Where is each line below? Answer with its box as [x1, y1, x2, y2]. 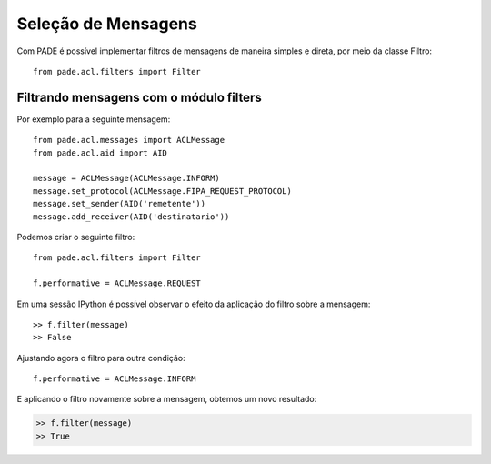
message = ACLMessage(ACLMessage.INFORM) [33, 173, 220, 184]
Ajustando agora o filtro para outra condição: [16, 352, 185, 363]
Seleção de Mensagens [16, 14, 197, 34]
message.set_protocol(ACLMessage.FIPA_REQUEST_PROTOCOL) [33, 186, 293, 196]
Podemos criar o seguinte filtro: [16, 231, 135, 242]
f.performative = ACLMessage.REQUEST [33, 278, 202, 288]
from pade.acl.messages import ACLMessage [33, 135, 225, 146]
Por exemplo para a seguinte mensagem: [16, 114, 171, 125]
